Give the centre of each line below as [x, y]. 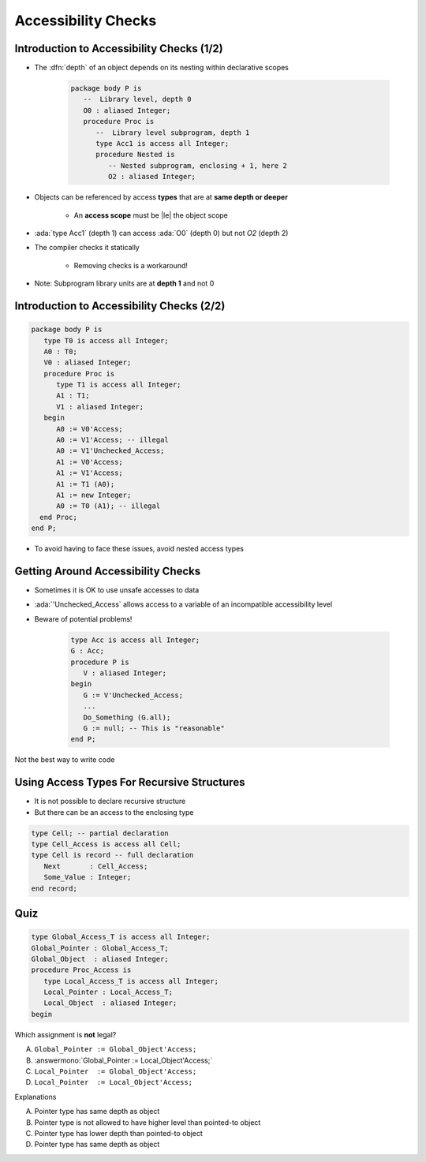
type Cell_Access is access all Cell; [106, 844]
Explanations [35, 1097]
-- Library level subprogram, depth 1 [173, 133]
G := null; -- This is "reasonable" [154, 728]
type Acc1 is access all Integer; [162, 143]
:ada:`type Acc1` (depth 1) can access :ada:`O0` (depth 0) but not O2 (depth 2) [161, 233]
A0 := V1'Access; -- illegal [112, 440]
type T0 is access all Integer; [106, 340]
